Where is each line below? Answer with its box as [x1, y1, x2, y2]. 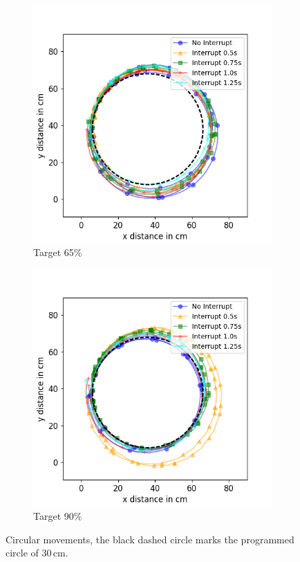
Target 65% [33, 245, 82, 260]
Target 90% [33, 509, 82, 523]
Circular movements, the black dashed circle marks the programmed [6, 532, 294, 546]
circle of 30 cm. [6, 545, 68, 560]
